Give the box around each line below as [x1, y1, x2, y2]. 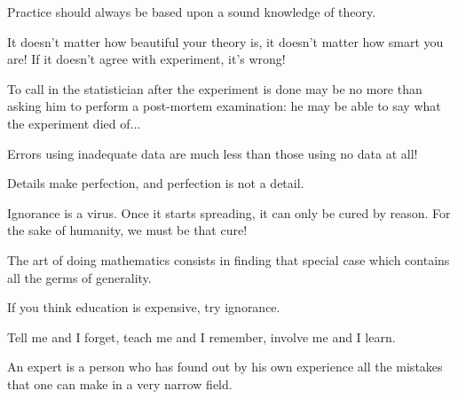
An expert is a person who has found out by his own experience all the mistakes [7, 357, 443, 376]
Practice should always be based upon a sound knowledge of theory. [7, 3, 376, 20]
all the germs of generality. [7, 268, 152, 286]
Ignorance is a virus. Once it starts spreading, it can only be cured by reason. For [7, 203, 451, 222]
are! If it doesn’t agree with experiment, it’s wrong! [7, 50, 286, 68]
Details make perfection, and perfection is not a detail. [7, 174, 304, 192]
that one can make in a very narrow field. [7, 374, 233, 393]
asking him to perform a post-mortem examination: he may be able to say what [7, 97, 441, 115]
